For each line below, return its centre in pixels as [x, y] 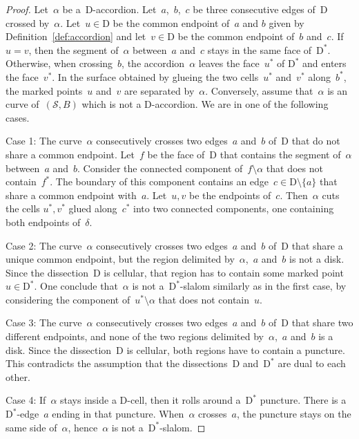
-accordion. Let [125, 9]
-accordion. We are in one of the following [240, 104]
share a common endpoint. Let [70, 154]
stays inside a [88, 400]
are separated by [159, 90]
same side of [31, 427]
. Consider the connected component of [160, 168]
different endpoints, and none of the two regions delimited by [135, 336]
